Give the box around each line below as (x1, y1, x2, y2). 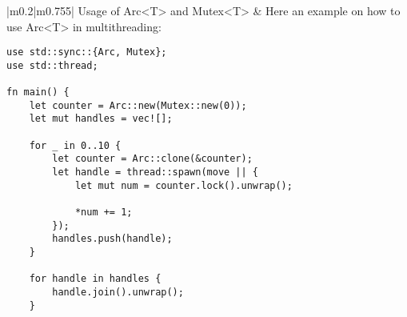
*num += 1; (74, 207, 133, 219)
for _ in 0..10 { (29, 139, 122, 151)
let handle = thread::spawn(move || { (52, 167, 258, 179)
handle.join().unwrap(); (52, 287, 184, 298)
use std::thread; (6, 59, 98, 71)
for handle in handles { (29, 273, 162, 285)
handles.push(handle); (52, 233, 173, 245)
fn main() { (6, 86, 70, 98)
